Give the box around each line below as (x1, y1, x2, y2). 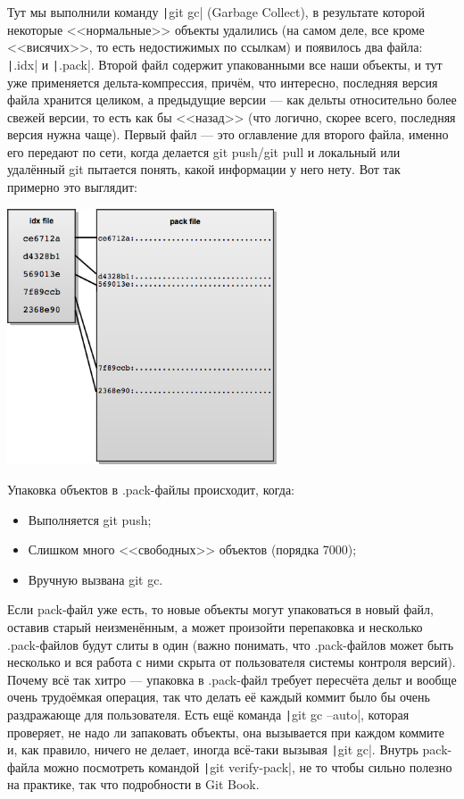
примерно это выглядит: (7, 178, 137, 196)
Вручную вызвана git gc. (28, 570, 163, 588)
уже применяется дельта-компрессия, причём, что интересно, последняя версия (7, 72, 438, 91)
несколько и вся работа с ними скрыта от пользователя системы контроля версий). (7, 653, 456, 671)
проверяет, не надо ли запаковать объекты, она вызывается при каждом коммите (7, 722, 444, 741)
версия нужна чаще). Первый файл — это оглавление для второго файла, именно (7, 125, 449, 144)
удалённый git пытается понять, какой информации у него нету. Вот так (7, 160, 401, 179)
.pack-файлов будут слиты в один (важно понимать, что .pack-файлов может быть (7, 635, 454, 653)
